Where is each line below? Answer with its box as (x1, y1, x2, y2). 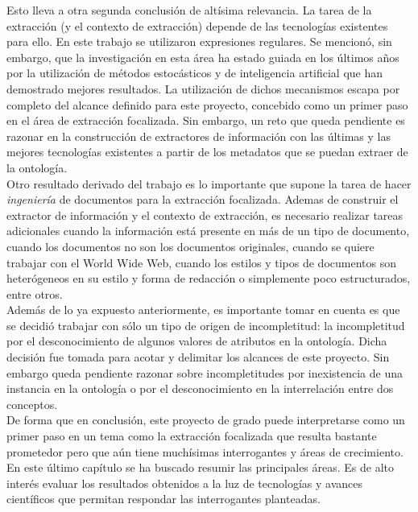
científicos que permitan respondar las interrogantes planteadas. (6, 490, 321, 507)
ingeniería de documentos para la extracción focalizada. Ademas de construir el (6, 191, 399, 208)
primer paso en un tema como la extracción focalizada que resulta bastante (6, 427, 377, 444)
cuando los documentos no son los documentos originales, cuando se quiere (6, 237, 375, 254)
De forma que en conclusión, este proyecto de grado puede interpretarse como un (6, 411, 405, 428)
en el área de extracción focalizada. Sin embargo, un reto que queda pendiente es (6, 112, 405, 129)
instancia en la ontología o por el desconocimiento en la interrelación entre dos (6, 380, 394, 397)
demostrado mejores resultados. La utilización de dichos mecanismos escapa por (6, 80, 400, 97)
